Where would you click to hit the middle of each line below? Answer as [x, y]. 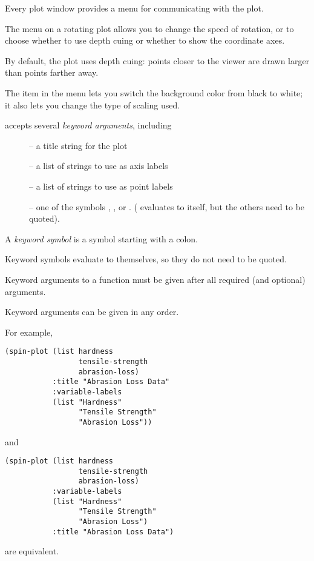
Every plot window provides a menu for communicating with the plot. [134, 8]
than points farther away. [52, 72]
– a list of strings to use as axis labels [99, 166]
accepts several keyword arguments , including [88, 125]
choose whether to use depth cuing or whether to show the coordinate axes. [145, 40]
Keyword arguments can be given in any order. [92, 312]
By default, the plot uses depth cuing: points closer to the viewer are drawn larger [157, 60]
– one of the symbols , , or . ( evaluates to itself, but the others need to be [167, 206]
